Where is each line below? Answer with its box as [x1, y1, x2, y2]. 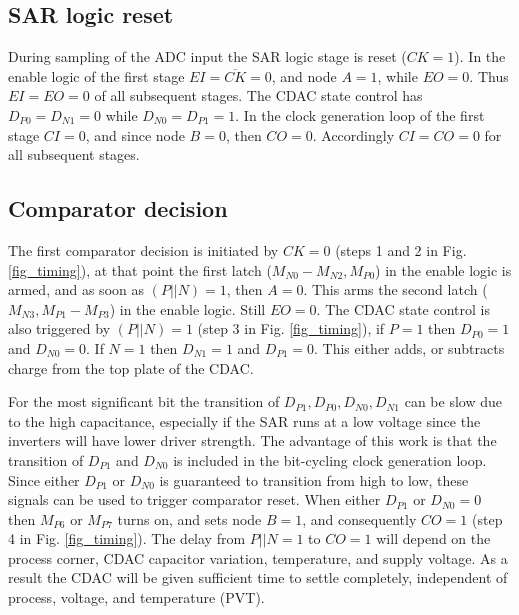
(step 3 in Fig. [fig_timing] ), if [197, 318, 385, 339]
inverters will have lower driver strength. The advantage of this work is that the [8, 430, 497, 451]
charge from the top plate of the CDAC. [8, 357, 254, 378]
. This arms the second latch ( [303, 279, 488, 300]
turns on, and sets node [117, 508, 262, 529]
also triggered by [8, 318, 111, 339]
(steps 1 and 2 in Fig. [335, 239, 467, 260]
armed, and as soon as [8, 279, 144, 300]
